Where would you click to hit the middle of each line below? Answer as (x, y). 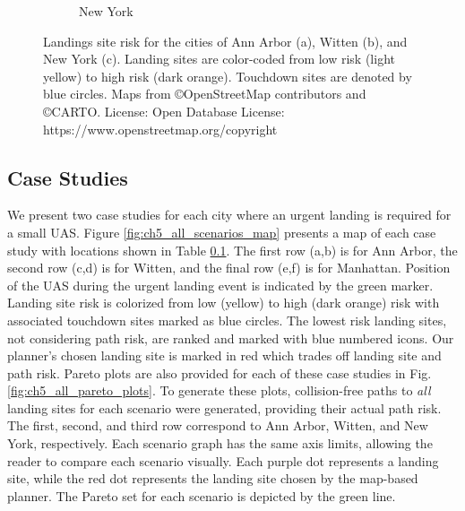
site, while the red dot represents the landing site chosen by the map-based (213, 478)
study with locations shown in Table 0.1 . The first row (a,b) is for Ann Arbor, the (232, 250)
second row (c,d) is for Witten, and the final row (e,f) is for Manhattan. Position (229, 268)
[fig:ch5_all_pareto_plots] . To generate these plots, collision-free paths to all (219, 390)
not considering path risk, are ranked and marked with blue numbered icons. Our (231, 338)
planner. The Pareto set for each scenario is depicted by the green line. (202, 495)
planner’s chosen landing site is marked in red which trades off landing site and (224, 355)
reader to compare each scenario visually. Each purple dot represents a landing (223, 460)
